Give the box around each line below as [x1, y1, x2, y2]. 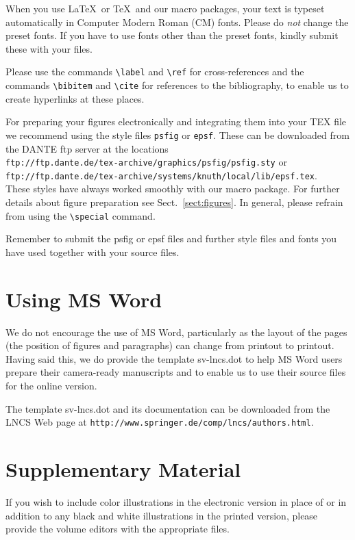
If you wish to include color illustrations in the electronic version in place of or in [5, 494, 347, 509]
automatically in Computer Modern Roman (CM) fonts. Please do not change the [5, 14, 349, 29]
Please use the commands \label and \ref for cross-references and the [5, 64, 304, 79]
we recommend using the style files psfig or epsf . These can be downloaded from [5, 127, 350, 142]
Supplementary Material [5, 455, 241, 483]
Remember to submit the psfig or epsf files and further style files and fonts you [5, 231, 337, 246]
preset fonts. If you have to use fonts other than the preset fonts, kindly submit [5, 28, 339, 42]
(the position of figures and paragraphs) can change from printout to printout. [5, 338, 334, 352]
